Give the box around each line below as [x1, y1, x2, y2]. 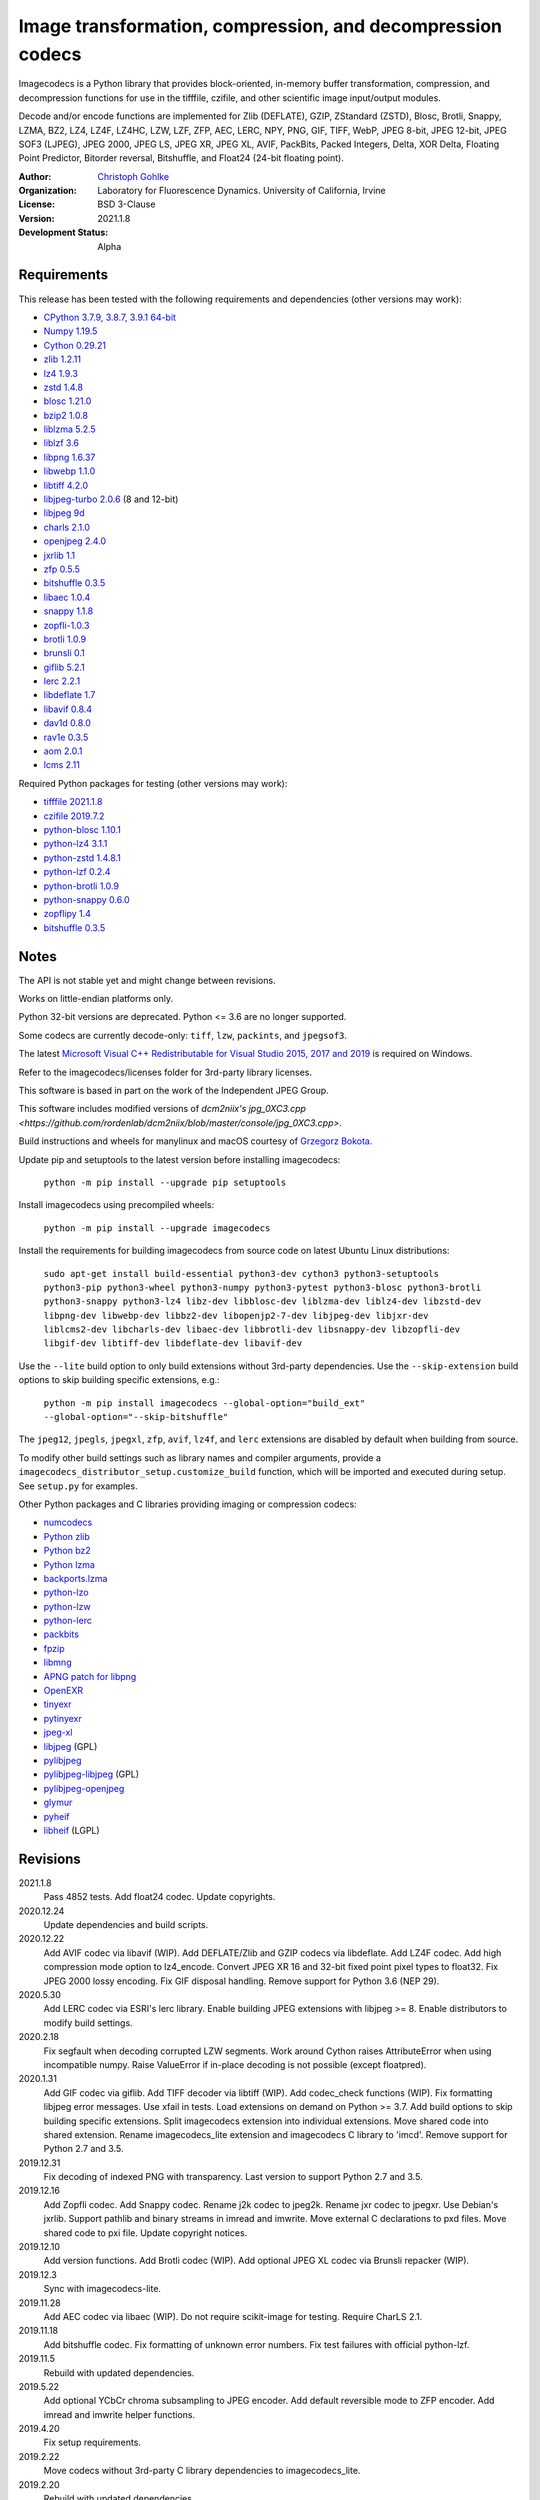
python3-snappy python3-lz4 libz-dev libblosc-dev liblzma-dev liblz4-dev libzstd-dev [43, 1296, 482, 1307]
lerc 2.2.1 [43, 675, 81, 687]
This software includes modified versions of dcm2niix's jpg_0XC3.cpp [18, 1103, 307, 1115]
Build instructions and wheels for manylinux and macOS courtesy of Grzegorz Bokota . [18, 1135, 373, 1147]
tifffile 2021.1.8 [43, 796, 103, 808]
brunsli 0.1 [43, 647, 85, 659]
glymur [43, 1796, 73, 1809]
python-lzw [43, 1600, 91, 1612]
